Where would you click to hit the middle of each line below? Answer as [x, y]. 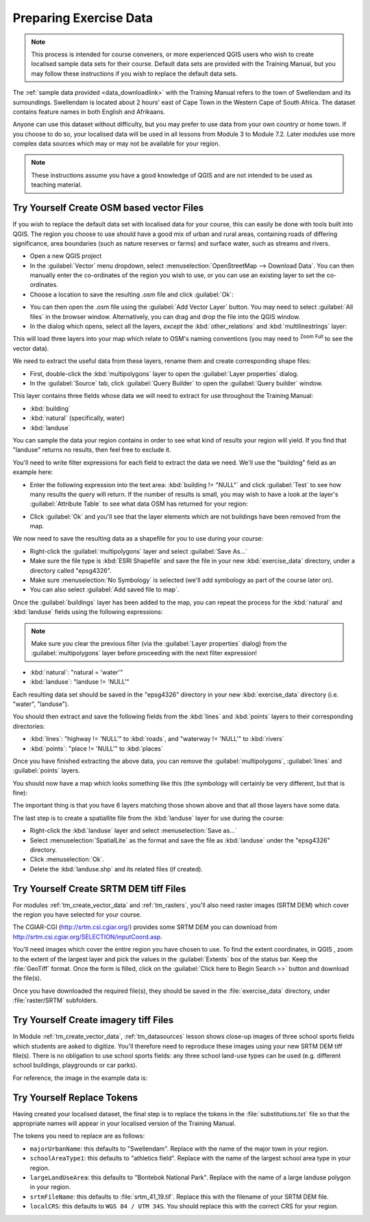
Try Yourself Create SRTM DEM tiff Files [99, 889]
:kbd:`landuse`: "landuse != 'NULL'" [79, 682]
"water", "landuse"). [41, 704]
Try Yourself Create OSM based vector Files [108, 208]
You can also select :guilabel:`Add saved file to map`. [104, 589]
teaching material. [57, 185]
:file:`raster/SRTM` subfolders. [56, 1000]
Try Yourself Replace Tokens [75, 1097]
